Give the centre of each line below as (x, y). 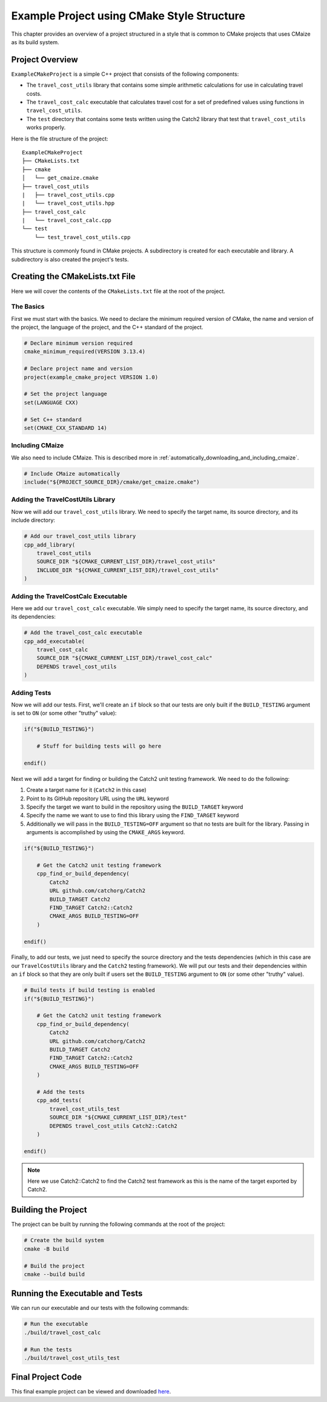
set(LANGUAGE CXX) (51, 402)
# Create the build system (64, 1240)
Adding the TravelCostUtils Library (63, 499)
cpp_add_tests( (59, 1101)
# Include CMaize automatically (72, 473)
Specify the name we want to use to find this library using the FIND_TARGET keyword (133, 815)
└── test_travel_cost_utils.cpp (82, 237)
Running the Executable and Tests (77, 1293)
